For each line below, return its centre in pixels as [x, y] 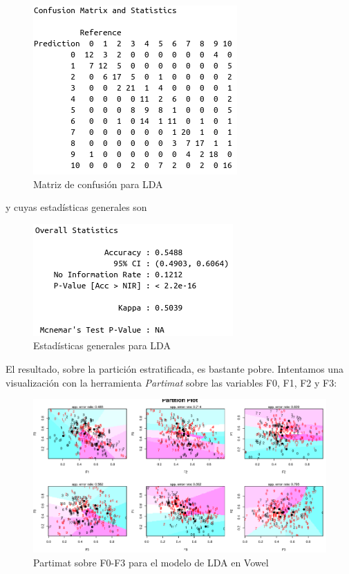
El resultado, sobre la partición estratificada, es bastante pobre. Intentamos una [174, 368]
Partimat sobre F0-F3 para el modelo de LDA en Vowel [151, 563]
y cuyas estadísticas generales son [76, 207]
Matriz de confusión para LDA [98, 184]
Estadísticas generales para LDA [102, 345]
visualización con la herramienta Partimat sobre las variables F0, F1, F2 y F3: [171, 382]
